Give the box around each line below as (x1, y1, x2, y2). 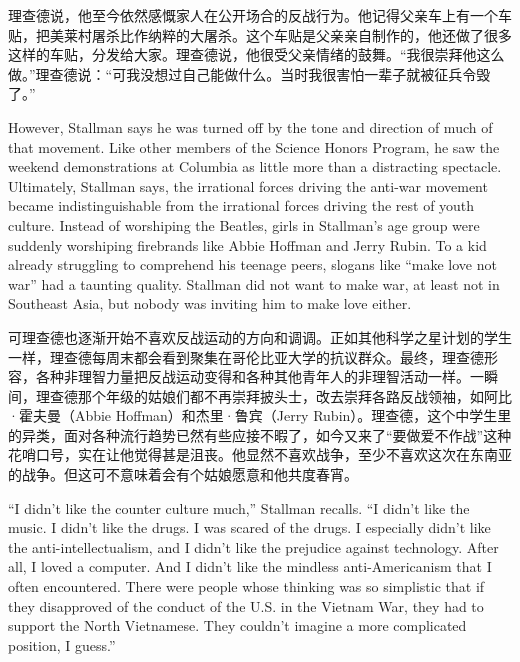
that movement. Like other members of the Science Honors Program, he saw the (8, 136, 500, 157)
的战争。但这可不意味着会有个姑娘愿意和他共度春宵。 (8, 464, 358, 485)
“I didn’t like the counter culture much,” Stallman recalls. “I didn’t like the (8, 497, 470, 518)
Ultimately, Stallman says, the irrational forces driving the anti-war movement (8, 175, 488, 196)
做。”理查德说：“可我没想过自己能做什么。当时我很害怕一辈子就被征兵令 (8, 63, 477, 84)
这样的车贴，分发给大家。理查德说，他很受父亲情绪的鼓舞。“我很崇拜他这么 (8, 44, 505, 65)
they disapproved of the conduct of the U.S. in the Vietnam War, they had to (8, 595, 484, 616)
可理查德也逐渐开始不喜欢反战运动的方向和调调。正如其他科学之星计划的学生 (8, 326, 512, 347)
